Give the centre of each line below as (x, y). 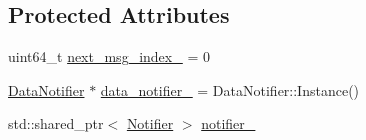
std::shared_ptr (56, 123)
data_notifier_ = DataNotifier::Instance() (230, 89)
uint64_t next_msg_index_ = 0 (109, 56)
